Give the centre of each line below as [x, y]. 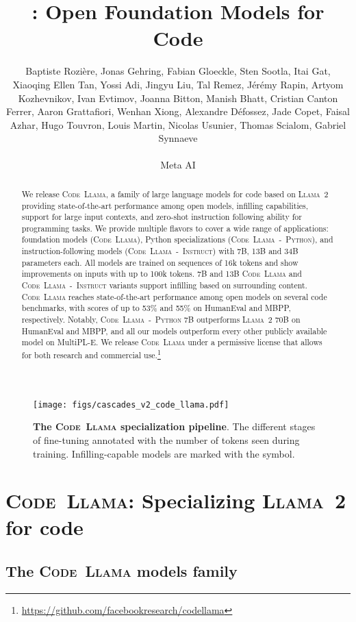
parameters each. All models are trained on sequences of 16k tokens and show [160, 262]
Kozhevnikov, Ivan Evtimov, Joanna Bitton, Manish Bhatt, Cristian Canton [178, 98]
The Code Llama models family [122, 571]
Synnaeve [178, 138]
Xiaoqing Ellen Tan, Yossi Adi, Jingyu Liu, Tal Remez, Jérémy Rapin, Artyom [178, 84]
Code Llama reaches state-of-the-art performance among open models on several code [174, 296]
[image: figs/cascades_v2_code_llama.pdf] [131, 405]
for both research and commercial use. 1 [91, 354]
